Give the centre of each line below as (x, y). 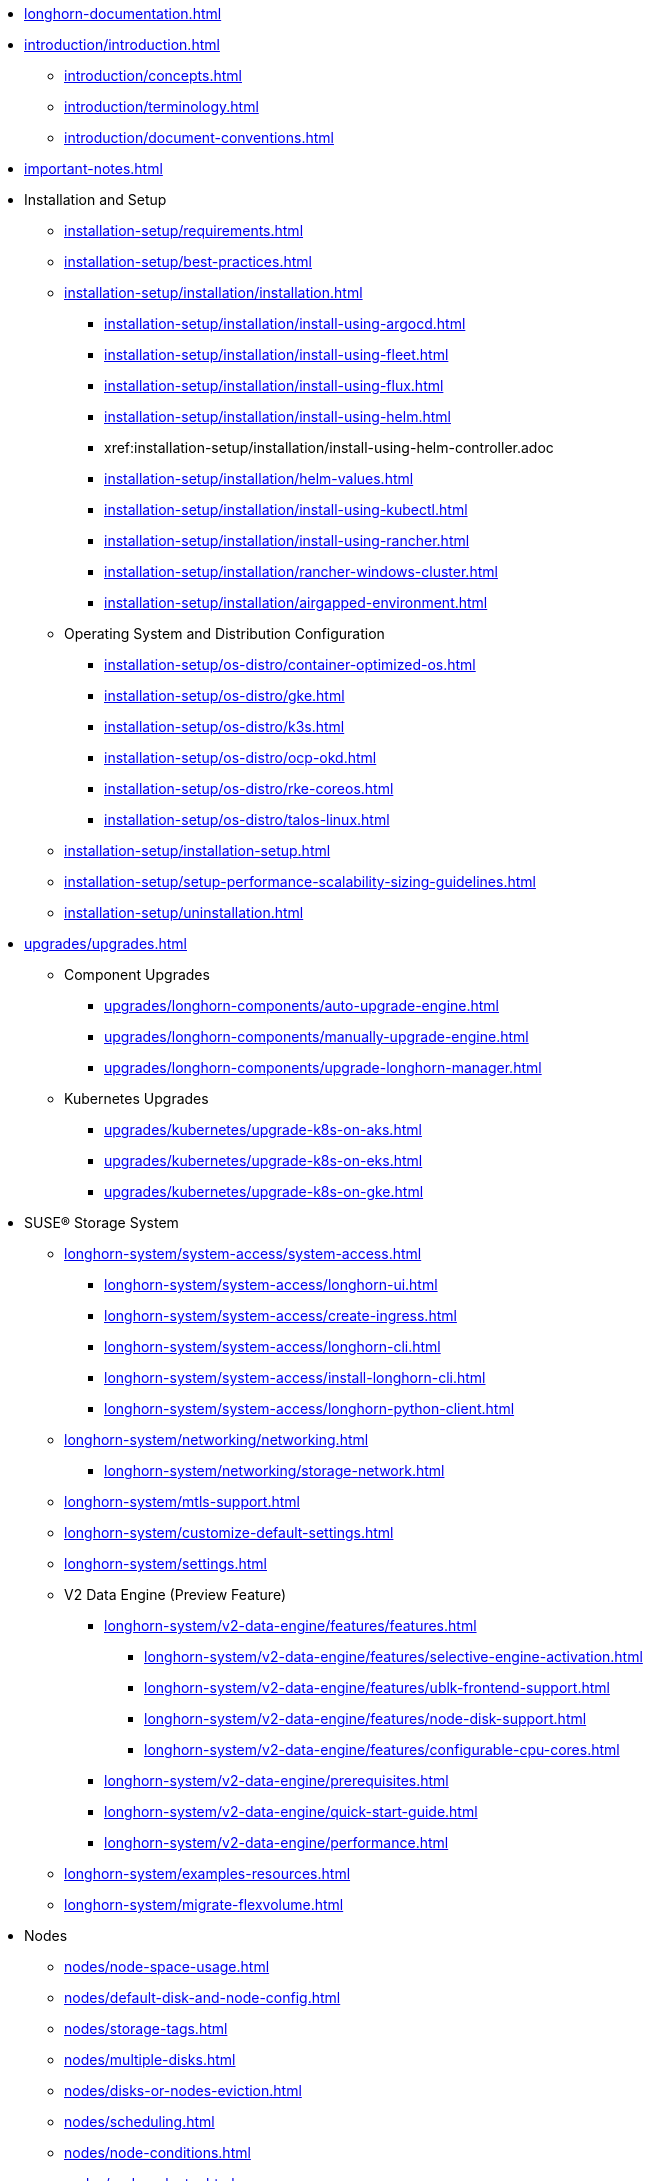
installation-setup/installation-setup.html (197, 850)
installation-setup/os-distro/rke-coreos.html (249, 788)
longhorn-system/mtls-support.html (182, 1501)
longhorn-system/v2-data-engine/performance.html (276, 1842)
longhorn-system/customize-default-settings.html (229, 1532)
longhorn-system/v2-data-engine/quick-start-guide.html (291, 1811)
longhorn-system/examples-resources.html (207, 1873)
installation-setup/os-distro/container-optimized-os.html (290, 664)
